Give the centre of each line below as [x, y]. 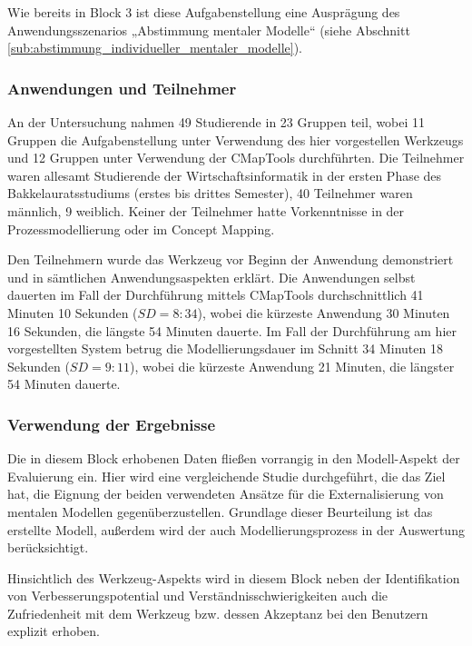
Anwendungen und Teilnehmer [122, 88]
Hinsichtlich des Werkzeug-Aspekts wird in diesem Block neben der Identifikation [234, 577]
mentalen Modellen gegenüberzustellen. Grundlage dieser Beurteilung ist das [220, 511]
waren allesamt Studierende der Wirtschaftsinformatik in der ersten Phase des [225, 175]
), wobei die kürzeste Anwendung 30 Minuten [324, 312]
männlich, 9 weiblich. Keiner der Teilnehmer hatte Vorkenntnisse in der [206, 210]
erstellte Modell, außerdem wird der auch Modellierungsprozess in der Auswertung [236, 529]
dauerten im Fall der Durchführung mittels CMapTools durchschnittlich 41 [216, 295]
